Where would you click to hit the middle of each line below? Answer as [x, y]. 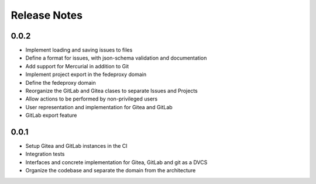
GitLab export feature [51, 115]
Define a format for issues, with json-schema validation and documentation [116, 58]
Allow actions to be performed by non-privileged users [92, 99]
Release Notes [47, 15]
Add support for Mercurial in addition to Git [77, 66]
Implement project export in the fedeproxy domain [86, 74]
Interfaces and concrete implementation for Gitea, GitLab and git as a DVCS [116, 162]
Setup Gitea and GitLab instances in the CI [77, 146]
